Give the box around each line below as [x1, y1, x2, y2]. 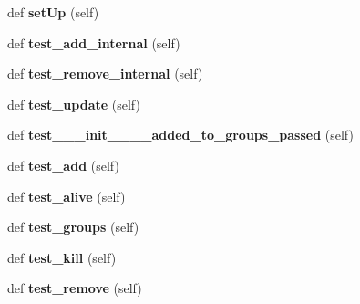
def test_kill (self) [7, 247, 117, 267]
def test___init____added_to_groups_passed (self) [7, 125, 354, 144]
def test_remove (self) [7, 278, 142, 298]
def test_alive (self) [7, 186, 126, 205]
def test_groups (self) [7, 217, 139, 236]
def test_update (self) [7, 94, 140, 113]
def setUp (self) [7, 3, 99, 21]
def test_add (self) [7, 155, 119, 174]
